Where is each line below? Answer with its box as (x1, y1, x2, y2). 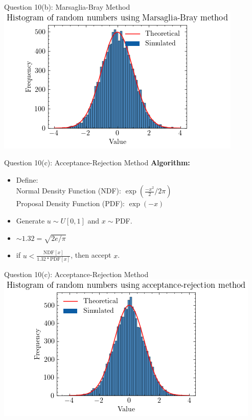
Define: (16, 174, 38, 185)
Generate (16, 215, 45, 226)
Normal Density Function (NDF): (16, 185, 121, 196)
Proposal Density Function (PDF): (16, 198, 125, 209)
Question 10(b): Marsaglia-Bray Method (4, 2, 130, 12)
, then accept (71, 250, 111, 260)
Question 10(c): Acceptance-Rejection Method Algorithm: (4, 157, 190, 168)
